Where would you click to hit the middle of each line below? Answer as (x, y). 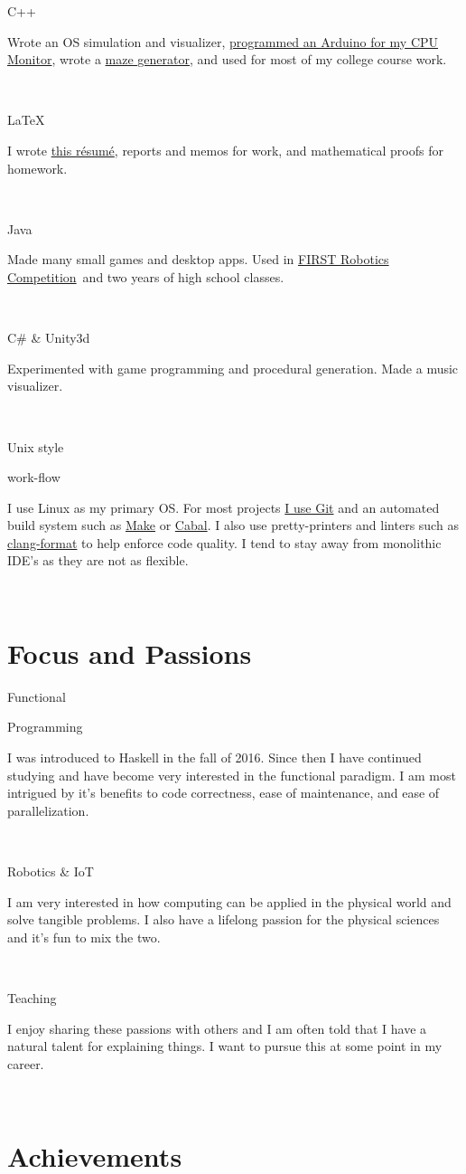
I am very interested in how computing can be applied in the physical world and (229, 901)
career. (26, 1063)
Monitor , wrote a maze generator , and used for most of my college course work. (227, 59)
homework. (37, 168)
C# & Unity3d (49, 338)
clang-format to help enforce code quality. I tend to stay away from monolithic (224, 542)
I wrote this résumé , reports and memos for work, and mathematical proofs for (225, 150)
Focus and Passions (130, 653)
